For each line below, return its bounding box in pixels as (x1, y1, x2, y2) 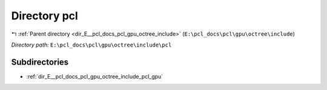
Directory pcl (11, 9, 78, 22)
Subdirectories (11, 57, 69, 67)
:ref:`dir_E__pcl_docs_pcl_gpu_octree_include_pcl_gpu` (26, 72, 163, 80)
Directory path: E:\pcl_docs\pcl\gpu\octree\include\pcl (11, 41, 172, 48)
